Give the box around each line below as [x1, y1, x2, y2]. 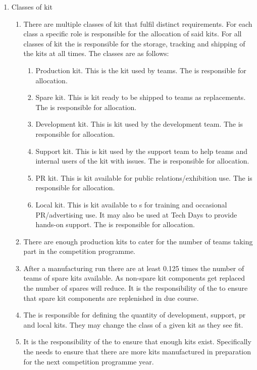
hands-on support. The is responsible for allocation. [35, 219, 195, 230]
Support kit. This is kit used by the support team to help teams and [35, 145, 248, 156]
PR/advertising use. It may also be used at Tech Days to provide [35, 209, 237, 220]
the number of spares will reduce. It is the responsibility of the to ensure [23, 283, 248, 293]
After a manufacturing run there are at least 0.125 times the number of [23, 262, 244, 273]
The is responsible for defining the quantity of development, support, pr [23, 309, 246, 320]
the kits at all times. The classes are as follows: [23, 48, 169, 59]
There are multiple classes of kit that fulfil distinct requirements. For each [23, 18, 252, 29]
